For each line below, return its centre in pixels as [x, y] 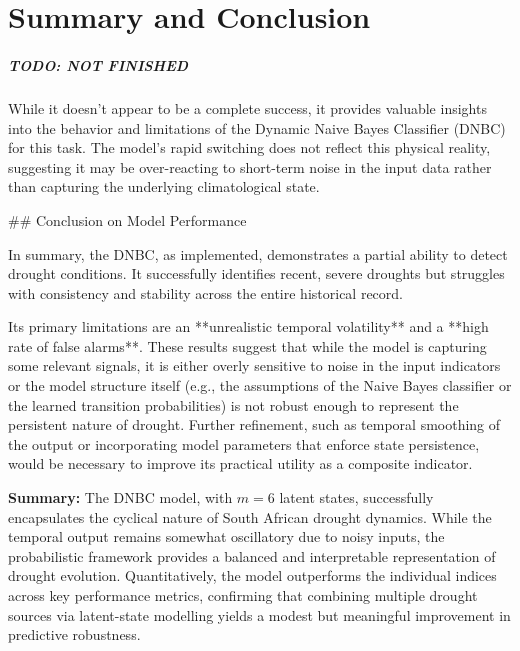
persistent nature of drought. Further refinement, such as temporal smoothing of [254, 424]
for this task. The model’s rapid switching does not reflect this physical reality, [249, 147]
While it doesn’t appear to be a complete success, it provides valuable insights [247, 107]
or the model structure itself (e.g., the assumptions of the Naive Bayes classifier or [260, 385]
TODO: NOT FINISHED [98, 64]
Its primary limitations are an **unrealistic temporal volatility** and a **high [248, 326]
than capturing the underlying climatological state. [164, 186]
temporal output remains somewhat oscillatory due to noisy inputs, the [226, 536]
